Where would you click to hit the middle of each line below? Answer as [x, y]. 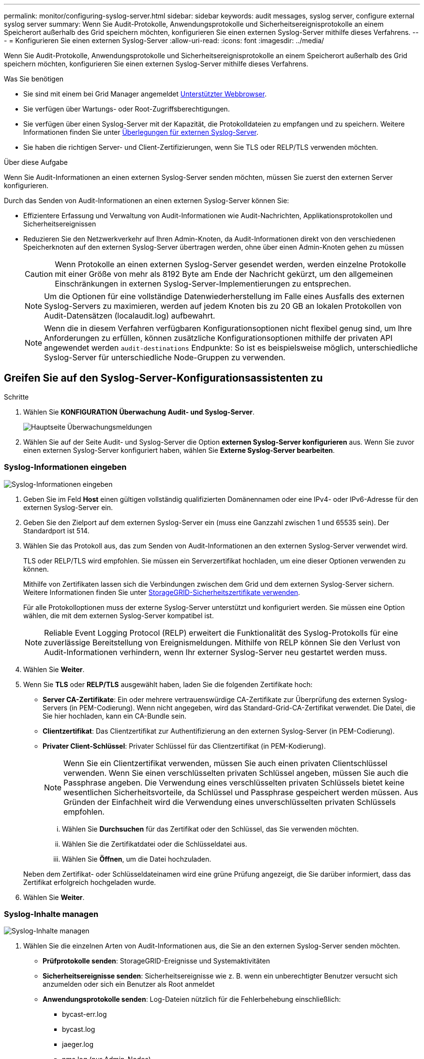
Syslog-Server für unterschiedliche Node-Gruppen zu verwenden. [165, 357]
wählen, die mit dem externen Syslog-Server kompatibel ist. [119, 615]
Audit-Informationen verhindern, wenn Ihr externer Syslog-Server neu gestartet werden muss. [216, 652]
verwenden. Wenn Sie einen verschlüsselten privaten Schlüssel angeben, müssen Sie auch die [236, 773]
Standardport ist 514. [56, 530]
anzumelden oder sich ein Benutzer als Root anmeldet [129, 984]
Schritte [16, 397]
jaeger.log [78, 1044]
